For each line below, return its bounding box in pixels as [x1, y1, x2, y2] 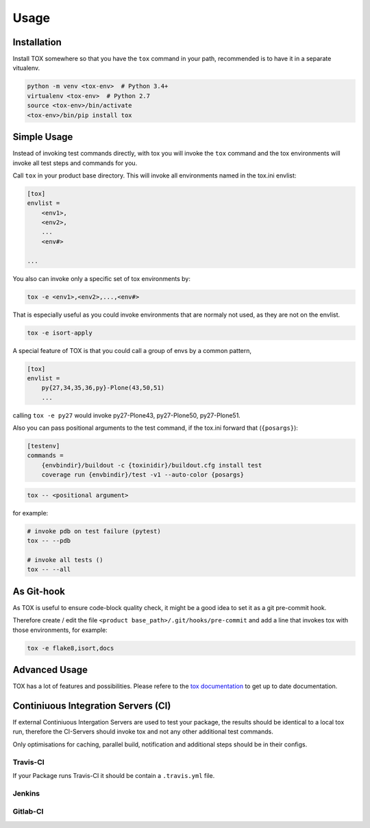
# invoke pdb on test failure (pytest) [27, 527, 161, 535]
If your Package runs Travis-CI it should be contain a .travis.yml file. [12, 771, 215, 779]
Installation [12, 36, 62, 48]
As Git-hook [12, 585, 65, 597]
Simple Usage [12, 131, 73, 143]
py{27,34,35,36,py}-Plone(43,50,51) [41, 384, 164, 392]
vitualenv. [12, 64, 40, 72]
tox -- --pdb [27, 537, 71, 545]
